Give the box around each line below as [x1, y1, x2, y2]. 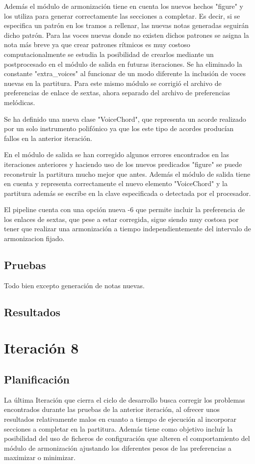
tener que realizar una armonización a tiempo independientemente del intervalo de [4, 223, 251, 234]
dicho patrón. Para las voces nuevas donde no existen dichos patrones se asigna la [4, 29, 249, 40]
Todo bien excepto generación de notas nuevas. [4, 280, 145, 290]
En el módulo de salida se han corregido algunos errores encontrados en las [4, 149, 229, 160]
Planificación [4, 372, 70, 386]
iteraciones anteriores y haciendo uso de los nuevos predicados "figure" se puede [4, 159, 242, 169]
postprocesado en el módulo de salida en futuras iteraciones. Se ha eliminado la [4, 58, 242, 69]
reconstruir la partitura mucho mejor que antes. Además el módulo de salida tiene [4, 168, 251, 179]
